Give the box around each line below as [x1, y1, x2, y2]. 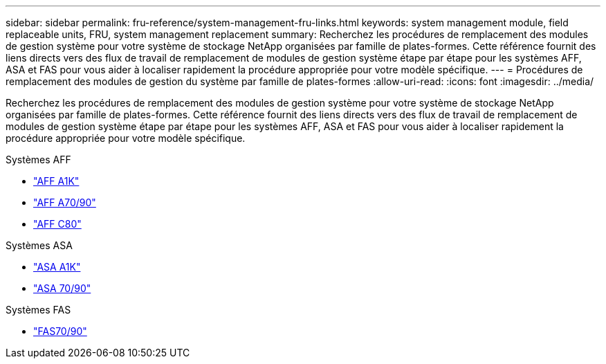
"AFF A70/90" [33, 197, 96, 208]
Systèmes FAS [6, 304, 71, 316]
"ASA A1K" [33, 261, 81, 273]
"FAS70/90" [33, 325, 87, 337]
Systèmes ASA [6, 239, 73, 251]
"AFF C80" [33, 218, 82, 230]
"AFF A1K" [33, 175, 80, 187]
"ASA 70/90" [33, 282, 91, 294]
